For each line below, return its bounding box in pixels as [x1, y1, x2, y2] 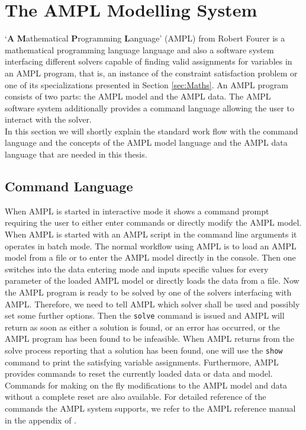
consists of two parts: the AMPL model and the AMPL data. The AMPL [5, 90, 271, 102]
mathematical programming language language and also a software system [5, 43, 274, 56]
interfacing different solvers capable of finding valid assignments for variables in [5, 55, 292, 68]
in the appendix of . [5, 413, 76, 426]
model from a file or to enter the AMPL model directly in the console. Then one [5, 251, 296, 264]
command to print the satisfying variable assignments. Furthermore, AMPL [5, 355, 279, 368]
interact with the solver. [5, 113, 92, 126]
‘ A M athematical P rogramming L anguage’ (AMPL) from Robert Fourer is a [5, 32, 285, 44]
